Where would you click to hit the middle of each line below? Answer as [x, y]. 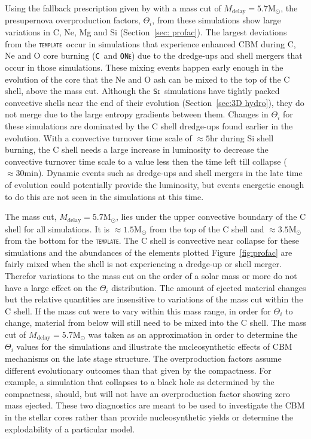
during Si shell [247, 137]
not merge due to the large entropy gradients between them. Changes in [137, 114]
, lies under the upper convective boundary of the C [211, 217]
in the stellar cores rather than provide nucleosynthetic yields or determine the [149, 417]
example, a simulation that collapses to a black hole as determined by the [140, 382]
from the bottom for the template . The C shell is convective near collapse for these [152, 240]
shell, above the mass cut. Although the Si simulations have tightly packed [142, 91]
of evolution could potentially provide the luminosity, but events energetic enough [155, 184]
